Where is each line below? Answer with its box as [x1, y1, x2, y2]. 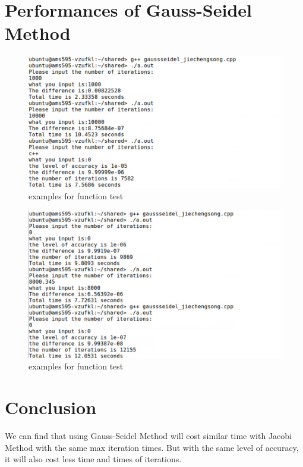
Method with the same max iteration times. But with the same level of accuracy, [5, 441, 299, 453]
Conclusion [5, 395, 97, 419]
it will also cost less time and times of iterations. [5, 453, 182, 465]
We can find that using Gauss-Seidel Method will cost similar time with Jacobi [5, 429, 292, 441]
